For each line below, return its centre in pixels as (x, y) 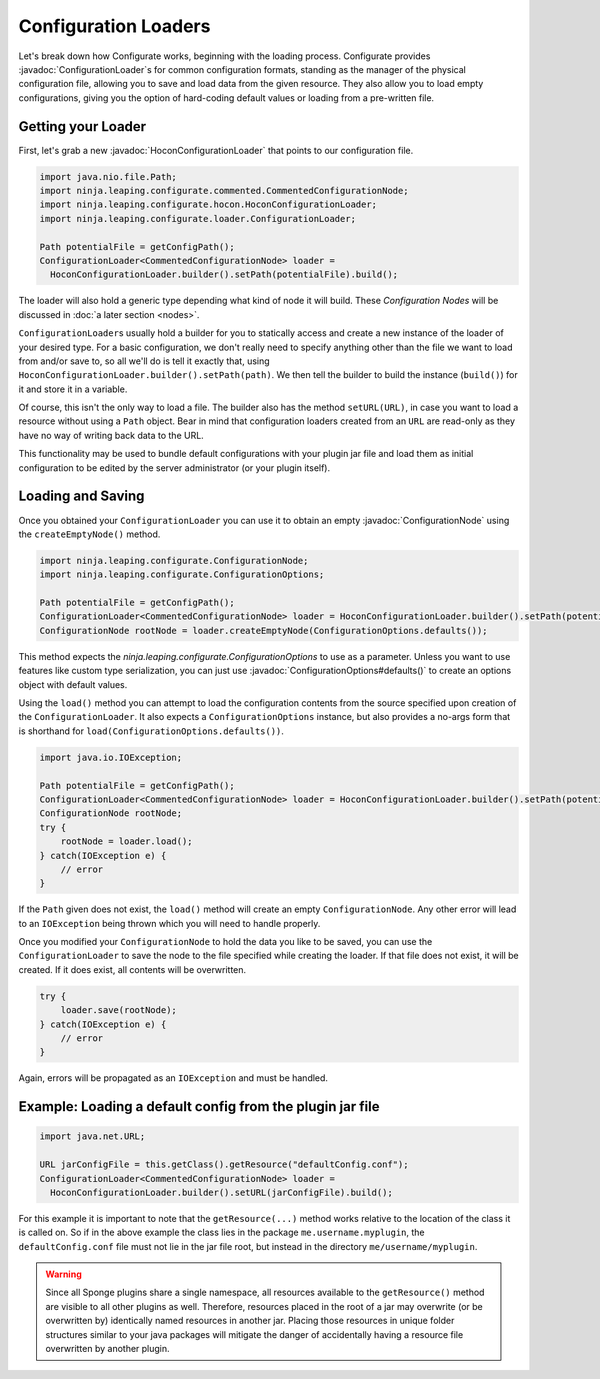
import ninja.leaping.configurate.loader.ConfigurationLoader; (198, 218)
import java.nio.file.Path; (108, 176)
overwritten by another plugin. (107, 1349)
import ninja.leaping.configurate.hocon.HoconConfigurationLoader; (208, 204)
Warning (63, 1274)
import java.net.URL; (92, 1136)
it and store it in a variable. (73, 389)
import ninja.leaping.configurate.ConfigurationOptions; (182, 574)
